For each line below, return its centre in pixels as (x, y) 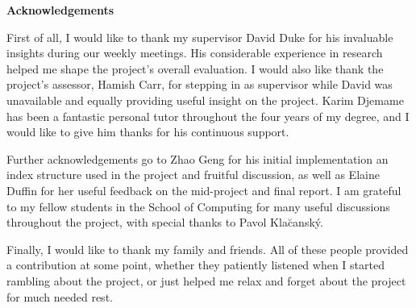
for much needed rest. (60, 296)
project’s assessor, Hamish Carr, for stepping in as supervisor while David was (200, 84)
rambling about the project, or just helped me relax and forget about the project (206, 280)
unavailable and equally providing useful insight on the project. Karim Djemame (205, 100)
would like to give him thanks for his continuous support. (148, 132)
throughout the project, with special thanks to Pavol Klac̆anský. (165, 222)
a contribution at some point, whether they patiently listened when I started (196, 265)
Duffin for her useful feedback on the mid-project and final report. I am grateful (204, 190)
